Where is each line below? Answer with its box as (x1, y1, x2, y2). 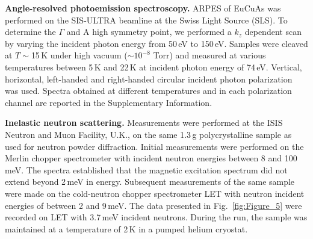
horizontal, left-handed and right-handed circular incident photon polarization (5, 72, 293, 85)
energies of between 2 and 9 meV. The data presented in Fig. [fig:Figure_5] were (5, 199, 302, 211)
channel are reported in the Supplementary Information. (5, 96, 212, 108)
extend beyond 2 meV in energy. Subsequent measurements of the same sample (5, 175, 295, 188)
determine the (5, 25, 56, 38)
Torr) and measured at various (153, 49, 266, 61)
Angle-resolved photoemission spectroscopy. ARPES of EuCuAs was (5, 2, 281, 14)
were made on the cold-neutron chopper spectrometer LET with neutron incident (5, 187, 305, 199)
